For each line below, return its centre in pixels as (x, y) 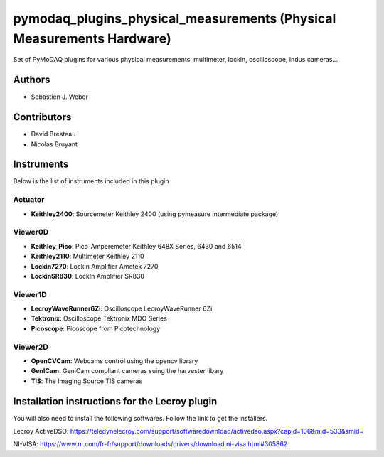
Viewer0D (31, 232)
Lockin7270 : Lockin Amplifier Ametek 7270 (95, 266)
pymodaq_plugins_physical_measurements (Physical (175, 18)
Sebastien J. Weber (60, 97)
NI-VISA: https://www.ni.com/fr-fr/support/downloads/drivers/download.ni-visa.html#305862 (150, 444)
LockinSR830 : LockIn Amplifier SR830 (88, 276)
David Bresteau (53, 134)
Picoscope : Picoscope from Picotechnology (96, 328)
